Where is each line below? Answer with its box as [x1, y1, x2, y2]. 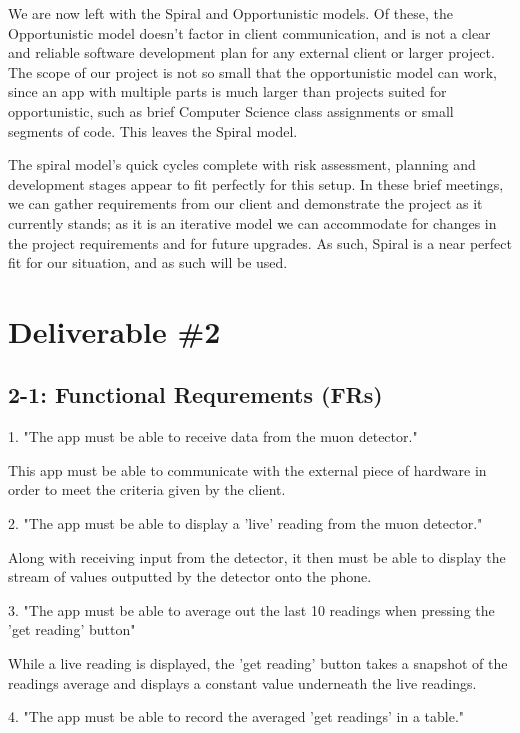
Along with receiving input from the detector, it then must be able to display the [8, 546, 506, 567]
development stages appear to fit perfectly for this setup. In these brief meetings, [8, 173, 504, 194]
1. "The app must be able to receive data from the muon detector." [8, 426, 418, 447]
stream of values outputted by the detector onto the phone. [8, 566, 372, 587]
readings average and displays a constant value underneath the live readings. [8, 672, 477, 693]
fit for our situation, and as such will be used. [8, 252, 288, 273]
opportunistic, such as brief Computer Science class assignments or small [8, 100, 454, 121]
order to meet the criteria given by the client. [8, 479, 286, 500]
